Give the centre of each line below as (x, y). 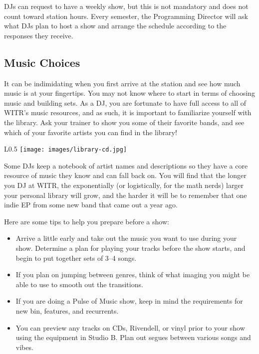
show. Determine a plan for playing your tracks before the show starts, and (130, 248)
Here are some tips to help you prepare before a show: (87, 221)
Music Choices (42, 62)
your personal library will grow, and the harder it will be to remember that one (126, 195)
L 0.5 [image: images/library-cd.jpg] (66, 149)
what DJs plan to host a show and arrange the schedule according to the (115, 26)
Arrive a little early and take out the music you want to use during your (126, 238)
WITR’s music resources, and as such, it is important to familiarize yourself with (128, 112)
